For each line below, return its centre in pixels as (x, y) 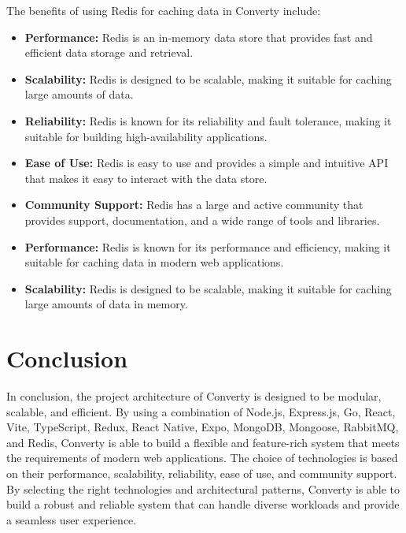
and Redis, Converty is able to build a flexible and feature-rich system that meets (203, 442)
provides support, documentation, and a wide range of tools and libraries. (202, 220)
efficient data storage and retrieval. (109, 52)
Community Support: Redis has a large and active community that (194, 205)
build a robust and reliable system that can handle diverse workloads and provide (203, 504)
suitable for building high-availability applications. (146, 136)
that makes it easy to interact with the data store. (146, 178)
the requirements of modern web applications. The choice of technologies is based (202, 458)
